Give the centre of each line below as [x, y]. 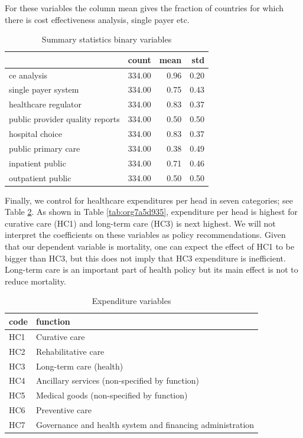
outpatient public [40, 177]
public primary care [45, 148]
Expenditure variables [131, 301]
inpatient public [38, 163]
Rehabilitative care [70, 351]
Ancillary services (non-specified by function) [118, 380]
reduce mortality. [35, 281]
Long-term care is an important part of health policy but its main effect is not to [151, 269]
